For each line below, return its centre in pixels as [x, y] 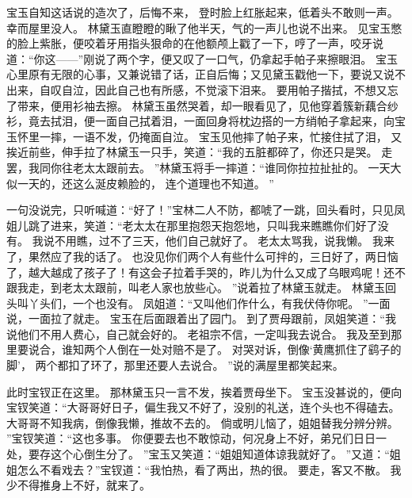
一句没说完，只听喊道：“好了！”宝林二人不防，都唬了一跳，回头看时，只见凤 [206, 210]
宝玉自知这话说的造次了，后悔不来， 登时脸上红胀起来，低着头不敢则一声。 [202, 12]
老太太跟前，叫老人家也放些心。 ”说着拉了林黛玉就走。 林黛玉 [223, 287]
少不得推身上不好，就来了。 [78, 485]
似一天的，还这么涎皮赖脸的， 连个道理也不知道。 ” [140, 183]
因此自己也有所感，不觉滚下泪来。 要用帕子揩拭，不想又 [241, 89]
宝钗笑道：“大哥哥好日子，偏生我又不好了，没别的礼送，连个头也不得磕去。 [203, 407]
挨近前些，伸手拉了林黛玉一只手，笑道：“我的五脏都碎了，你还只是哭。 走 [200, 152]
